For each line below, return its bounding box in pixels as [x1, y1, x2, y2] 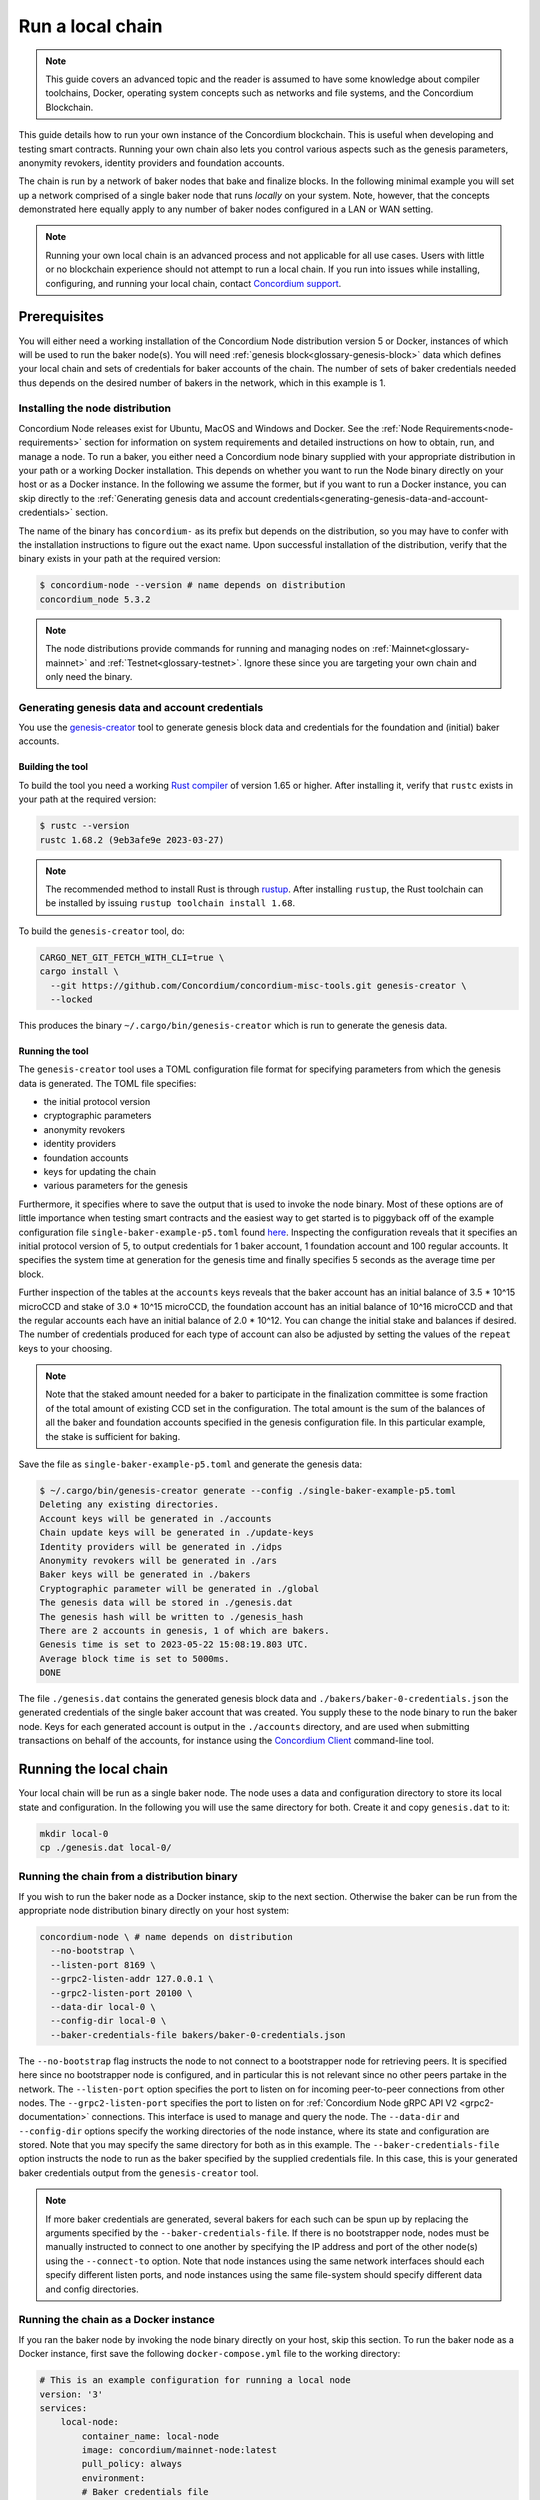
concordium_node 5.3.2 [39, 593, 151, 605]
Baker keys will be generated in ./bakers [39, 1569, 251, 1580]
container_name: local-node [81, 2430, 220, 2442]
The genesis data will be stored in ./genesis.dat [39, 1597, 294, 1609]
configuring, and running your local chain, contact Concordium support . [45, 277, 342, 289]
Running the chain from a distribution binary [18, 1870, 239, 1884]
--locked [50, 993, 93, 1005]
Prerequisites [18, 308, 104, 325]
